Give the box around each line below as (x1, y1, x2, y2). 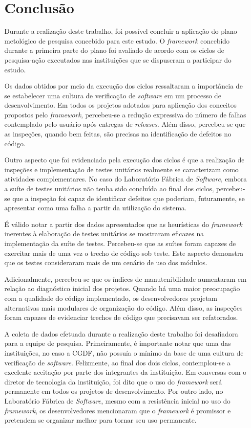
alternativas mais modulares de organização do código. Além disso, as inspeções (4, 302, 243, 313)
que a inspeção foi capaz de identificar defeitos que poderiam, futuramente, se (12, 193, 245, 203)
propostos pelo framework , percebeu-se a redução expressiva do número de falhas (4, 109, 246, 119)
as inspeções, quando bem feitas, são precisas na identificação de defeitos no (4, 129, 231, 139)
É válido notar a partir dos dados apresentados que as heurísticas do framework (4, 219, 242, 229)
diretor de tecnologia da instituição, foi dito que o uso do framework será (4, 376, 222, 386)
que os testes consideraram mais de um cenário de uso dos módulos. (4, 257, 208, 268)
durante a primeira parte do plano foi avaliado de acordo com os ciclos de (4, 45, 224, 55)
